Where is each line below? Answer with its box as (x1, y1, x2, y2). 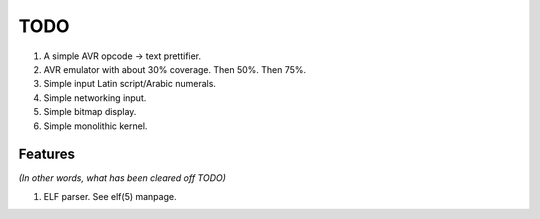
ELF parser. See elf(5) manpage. (43, 190, 177, 202)
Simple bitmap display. (43, 106, 137, 118)
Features (18, 146, 75, 163)
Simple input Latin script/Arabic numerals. (43, 78, 217, 90)
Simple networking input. (43, 91, 147, 104)
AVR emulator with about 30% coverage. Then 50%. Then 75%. (43, 63, 307, 75)
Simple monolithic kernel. (43, 120, 148, 132)
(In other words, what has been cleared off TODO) (18, 172, 227, 184)
